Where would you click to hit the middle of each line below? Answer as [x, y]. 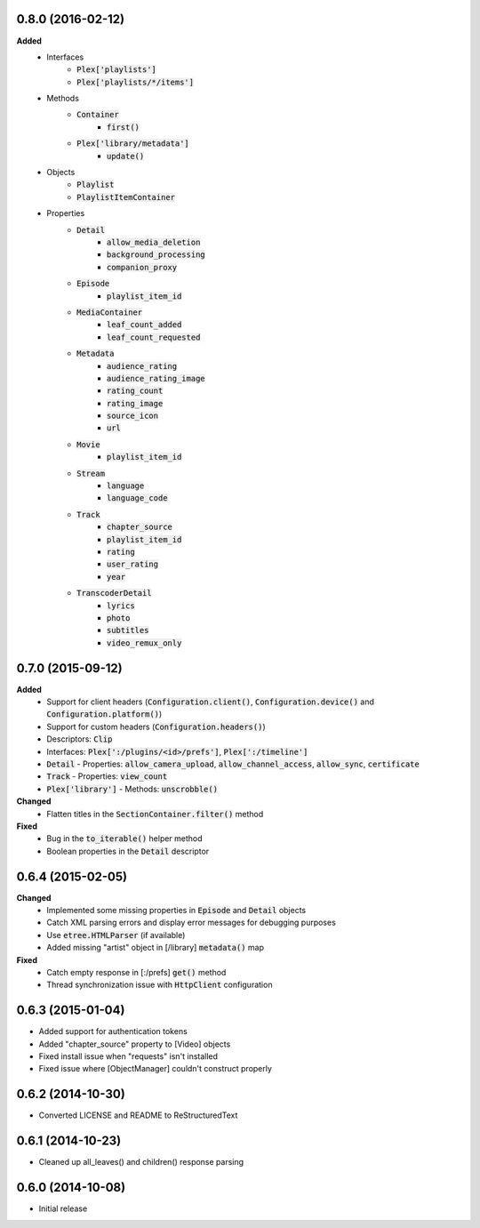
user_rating [133, 564]
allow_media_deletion [154, 242]
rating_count [135, 391]
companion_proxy [142, 267]
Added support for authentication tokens [113, 1031]
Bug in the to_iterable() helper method [125, 839]
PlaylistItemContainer [126, 197]
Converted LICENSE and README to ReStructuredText [138, 1115]
